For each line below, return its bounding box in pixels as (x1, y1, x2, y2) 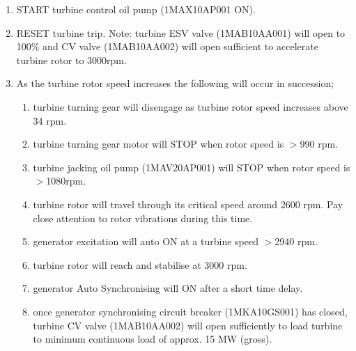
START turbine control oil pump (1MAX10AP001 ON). (16, 2, 256, 16)
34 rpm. (33, 113, 67, 127)
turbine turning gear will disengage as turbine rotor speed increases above (33, 99, 348, 114)
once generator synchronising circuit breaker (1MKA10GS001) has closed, (33, 304, 348, 318)
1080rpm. (46, 173, 86, 188)
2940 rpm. (274, 234, 318, 249)
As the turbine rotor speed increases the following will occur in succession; (16, 76, 334, 91)
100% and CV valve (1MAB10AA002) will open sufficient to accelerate (16, 39, 318, 54)
